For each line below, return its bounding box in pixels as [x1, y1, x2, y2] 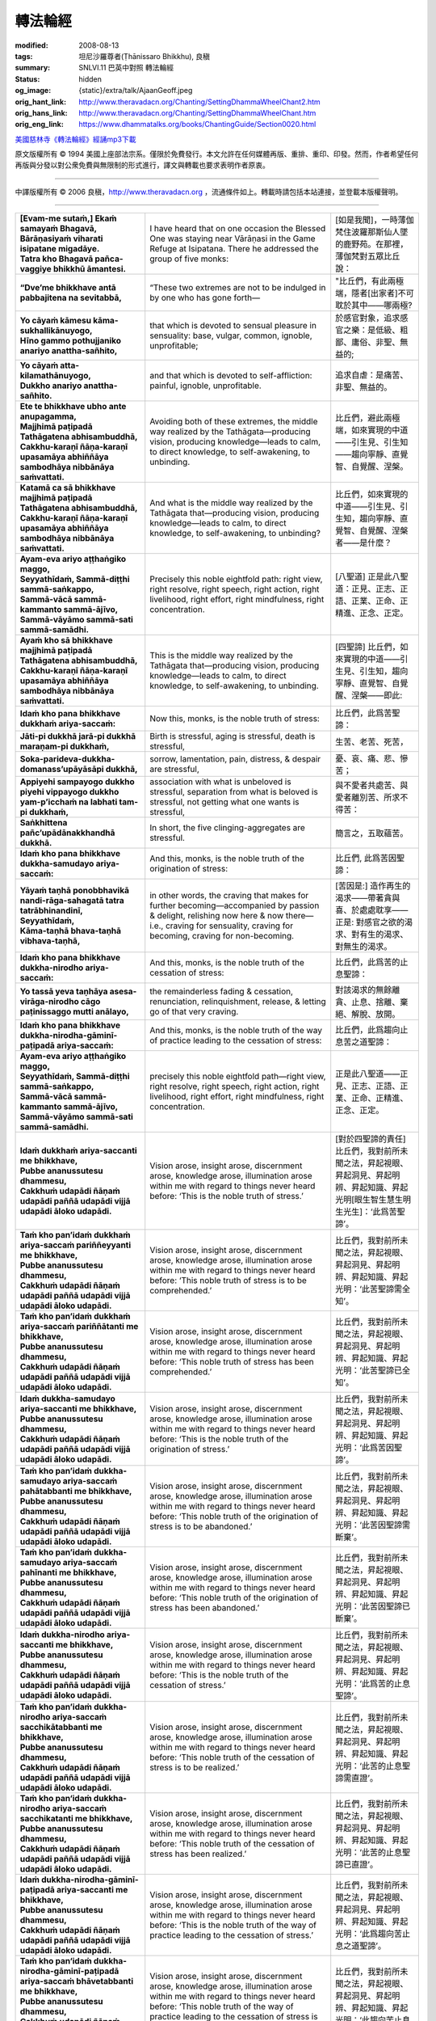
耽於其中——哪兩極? [335, 300, 413, 311]
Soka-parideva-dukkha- [19, 753, 115, 765]
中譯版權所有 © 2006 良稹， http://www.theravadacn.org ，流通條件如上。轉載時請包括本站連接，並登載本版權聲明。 [15, 187, 403, 196]
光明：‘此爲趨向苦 [335, 1928, 403, 1939]
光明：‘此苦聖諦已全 [335, 1365, 411, 1376]
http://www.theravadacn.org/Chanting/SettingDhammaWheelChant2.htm [78, 97, 321, 107]
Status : [15, 74, 40, 84]
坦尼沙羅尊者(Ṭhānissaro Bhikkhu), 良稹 [78, 51, 210, 61]
